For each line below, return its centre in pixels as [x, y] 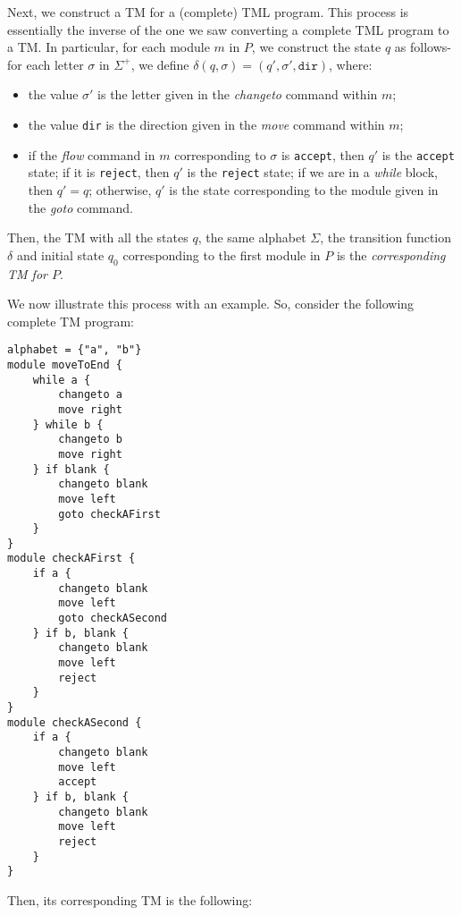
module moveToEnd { [65, 364]
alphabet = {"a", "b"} [75, 350]
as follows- [423, 47]
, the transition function [386, 237]
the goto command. [80, 207]
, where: [351, 64]
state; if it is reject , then [99, 172]
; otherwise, [120, 189]
